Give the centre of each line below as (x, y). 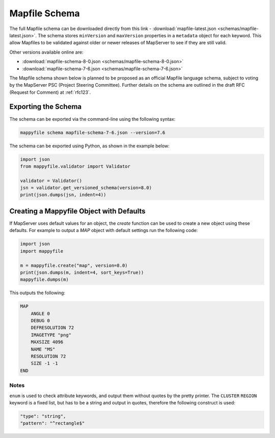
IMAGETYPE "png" (51, 335)
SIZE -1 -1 (44, 364)
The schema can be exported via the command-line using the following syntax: (92, 119)
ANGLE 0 (40, 313)
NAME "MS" (43, 349)
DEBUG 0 (40, 321)
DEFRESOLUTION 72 (52, 328)
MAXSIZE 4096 (47, 342)
